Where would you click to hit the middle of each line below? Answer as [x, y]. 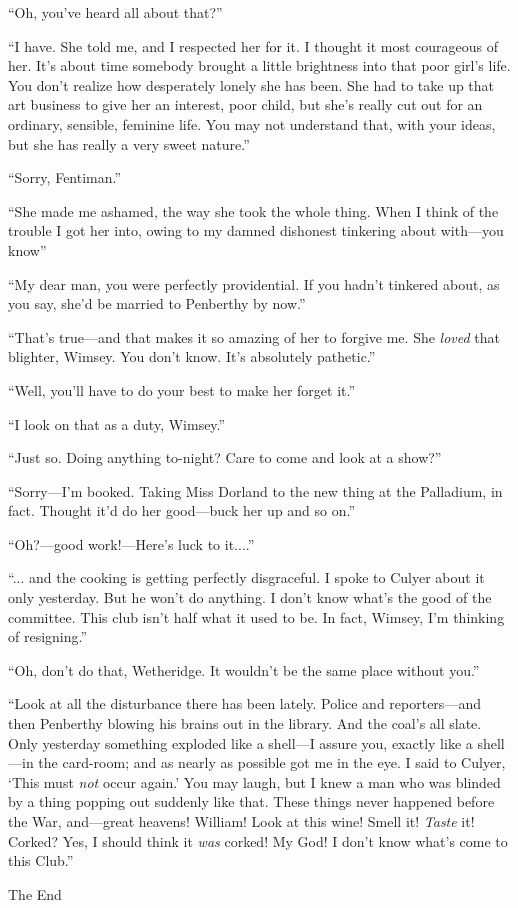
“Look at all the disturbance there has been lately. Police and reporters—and [244, 703]
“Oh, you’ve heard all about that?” [115, 12]
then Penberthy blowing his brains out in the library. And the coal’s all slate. [245, 723]
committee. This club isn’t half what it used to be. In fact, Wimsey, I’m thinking [256, 616]
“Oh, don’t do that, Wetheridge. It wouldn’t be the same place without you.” [244, 669]
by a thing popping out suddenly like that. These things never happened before [251, 801]
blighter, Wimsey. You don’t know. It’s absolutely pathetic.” [192, 356]
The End [35, 893]
